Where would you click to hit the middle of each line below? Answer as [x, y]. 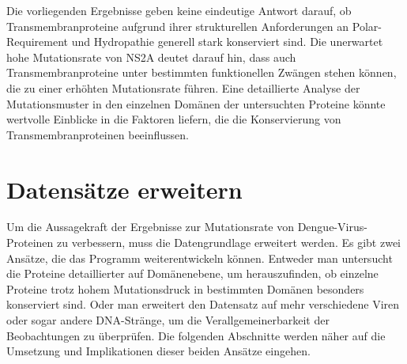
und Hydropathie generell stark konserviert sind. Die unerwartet [227, 42]
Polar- [367, 26]
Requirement [38, 42]
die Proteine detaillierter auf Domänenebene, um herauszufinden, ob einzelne [192, 273]
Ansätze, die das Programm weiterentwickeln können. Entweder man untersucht [200, 258]
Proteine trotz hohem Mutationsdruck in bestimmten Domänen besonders [185, 288]
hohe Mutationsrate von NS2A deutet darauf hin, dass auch [151, 57]
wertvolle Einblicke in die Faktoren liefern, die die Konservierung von [174, 119]
